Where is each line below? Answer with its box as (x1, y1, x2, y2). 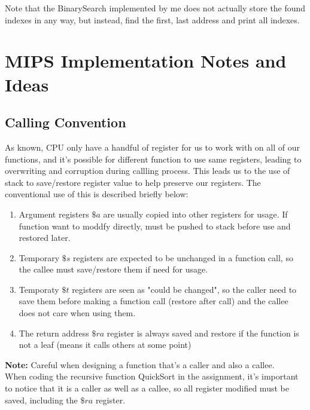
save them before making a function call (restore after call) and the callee (19, 295, 288, 307)
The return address (19, 326, 89, 339)
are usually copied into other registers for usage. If (103, 207, 288, 220)
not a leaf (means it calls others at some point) (19, 338, 192, 351)
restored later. (19, 231, 71, 244)
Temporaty (19, 283, 59, 295)
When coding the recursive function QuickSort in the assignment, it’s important (5, 370, 299, 383)
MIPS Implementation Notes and (5, 48, 287, 73)
